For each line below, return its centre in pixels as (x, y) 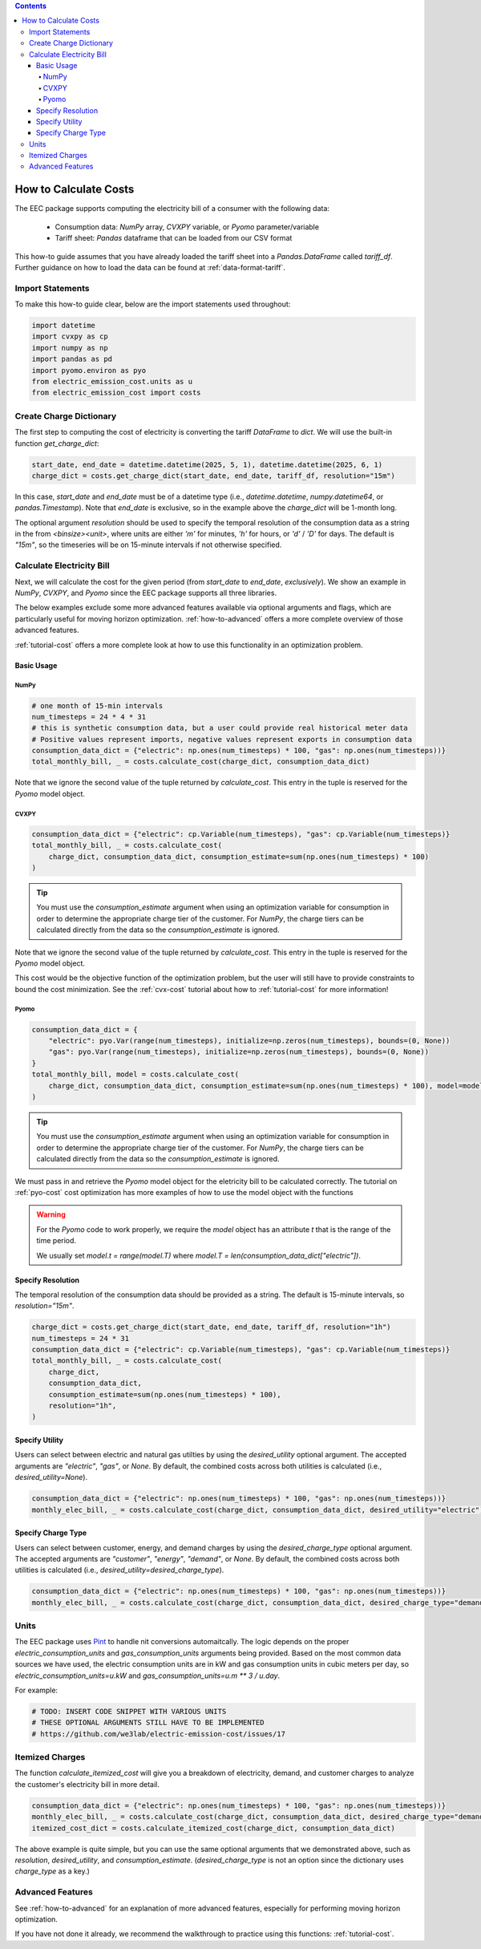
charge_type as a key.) (52, 1871)
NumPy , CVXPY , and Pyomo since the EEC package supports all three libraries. (146, 593)
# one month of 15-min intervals (97, 705)
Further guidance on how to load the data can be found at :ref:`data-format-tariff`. (150, 267)
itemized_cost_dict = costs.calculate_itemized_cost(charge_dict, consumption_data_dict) (214, 1828)
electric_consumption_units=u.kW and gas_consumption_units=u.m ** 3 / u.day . (148, 1675)
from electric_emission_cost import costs (116, 393)
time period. (56, 1241)
